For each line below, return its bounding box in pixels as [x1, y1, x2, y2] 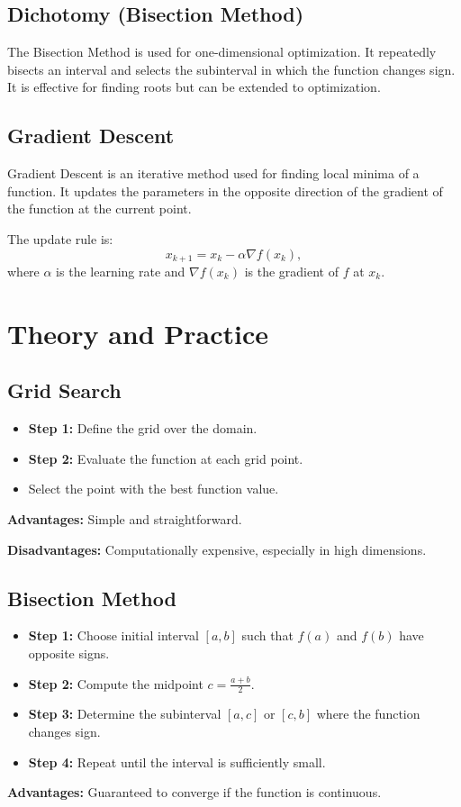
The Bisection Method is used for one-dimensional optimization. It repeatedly [7, 42, 437, 61]
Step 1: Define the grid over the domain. [28, 419, 258, 438]
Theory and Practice [7, 314, 269, 351]
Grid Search [7, 376, 122, 404]
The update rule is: [7, 229, 113, 248]
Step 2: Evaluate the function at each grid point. [28, 449, 303, 467]
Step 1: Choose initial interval [28, 626, 199, 645]
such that [241, 626, 294, 645]
